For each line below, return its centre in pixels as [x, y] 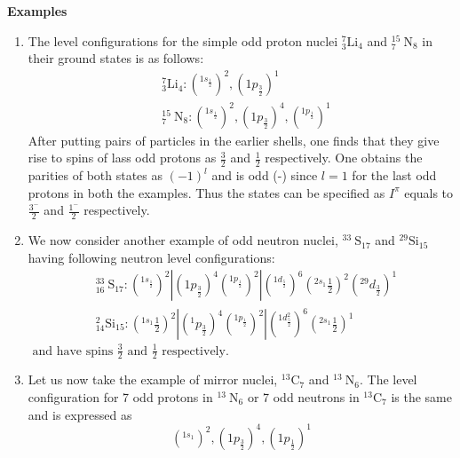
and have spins [73, 351]
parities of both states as [95, 175]
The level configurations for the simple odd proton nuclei [183, 40]
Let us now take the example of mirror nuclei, [153, 379]
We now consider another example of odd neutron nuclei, [183, 240]
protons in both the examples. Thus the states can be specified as [206, 192]
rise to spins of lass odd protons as [122, 158]
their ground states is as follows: [116, 58]
